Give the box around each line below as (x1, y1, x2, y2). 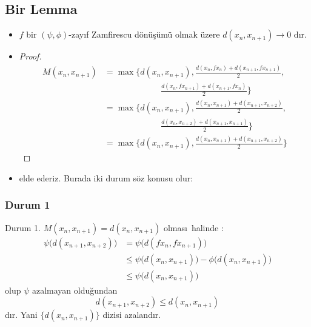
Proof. (19, 50, 42, 62)
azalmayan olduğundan (32, 283, 118, 296)
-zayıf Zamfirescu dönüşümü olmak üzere (69, 28, 220, 41)
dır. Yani (5, 308, 38, 321)
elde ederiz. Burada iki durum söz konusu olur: (19, 171, 193, 184)
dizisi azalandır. (102, 308, 161, 321)
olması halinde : (163, 221, 224, 234)
